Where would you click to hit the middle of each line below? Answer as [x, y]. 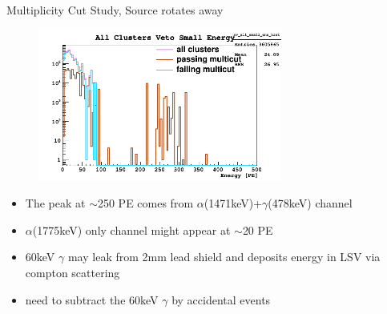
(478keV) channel [310, 203]
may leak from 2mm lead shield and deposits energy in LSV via [224, 257]
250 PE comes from [145, 203]
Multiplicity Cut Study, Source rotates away [115, 10]
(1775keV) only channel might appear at [131, 229]
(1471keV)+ [233, 203]
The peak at [55, 203]
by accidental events [221, 299]
